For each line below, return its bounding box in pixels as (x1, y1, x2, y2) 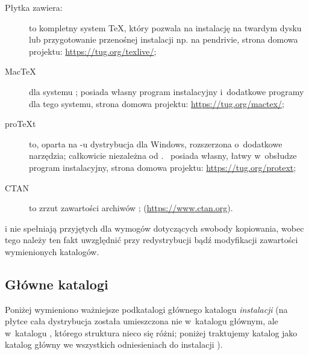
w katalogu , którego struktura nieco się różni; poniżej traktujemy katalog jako (5, 326, 298, 339)
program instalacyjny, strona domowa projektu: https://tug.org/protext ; (29, 161, 296, 173)
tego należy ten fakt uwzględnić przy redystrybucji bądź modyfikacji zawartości (5, 233, 298, 246)
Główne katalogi (5, 274, 108, 293)
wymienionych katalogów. (5, 245, 99, 258)
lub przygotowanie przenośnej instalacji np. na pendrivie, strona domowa (29, 33, 298, 46)
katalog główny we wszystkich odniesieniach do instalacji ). (5, 338, 223, 351)
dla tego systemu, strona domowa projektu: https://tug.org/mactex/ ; (29, 97, 284, 110)
